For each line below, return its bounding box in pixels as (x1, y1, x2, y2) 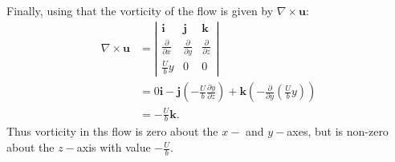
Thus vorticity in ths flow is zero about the (6, 123, 218, 140)
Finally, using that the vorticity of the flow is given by (6, 2, 274, 18)
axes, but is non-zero (287, 123, 389, 140)
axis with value (76, 139, 151, 156)
